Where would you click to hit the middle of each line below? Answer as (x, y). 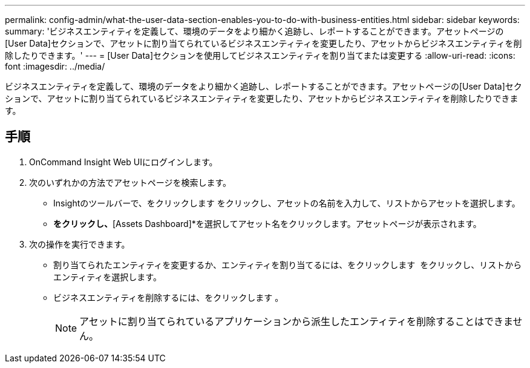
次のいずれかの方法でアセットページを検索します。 (130, 182)
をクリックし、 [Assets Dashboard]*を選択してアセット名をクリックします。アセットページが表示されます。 (267, 223)
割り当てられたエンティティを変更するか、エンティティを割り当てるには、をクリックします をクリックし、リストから (288, 264)
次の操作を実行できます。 (80, 244)
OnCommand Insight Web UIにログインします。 (123, 162)
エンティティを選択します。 (107, 277)
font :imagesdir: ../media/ (55, 66)
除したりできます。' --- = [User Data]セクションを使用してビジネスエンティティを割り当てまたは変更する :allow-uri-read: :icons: (260, 55)
